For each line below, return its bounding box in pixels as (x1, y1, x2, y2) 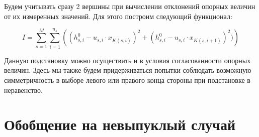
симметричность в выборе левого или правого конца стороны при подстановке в (4, 74, 250, 85)
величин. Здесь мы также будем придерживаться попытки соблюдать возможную (4, 65, 251, 75)
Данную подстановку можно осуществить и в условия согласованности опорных (4, 55, 251, 65)
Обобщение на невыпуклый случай (4, 114, 236, 134)
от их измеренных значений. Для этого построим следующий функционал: (4, 11, 232, 21)
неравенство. (4, 84, 43, 95)
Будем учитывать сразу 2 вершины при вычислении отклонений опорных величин (4, 1, 255, 11)
